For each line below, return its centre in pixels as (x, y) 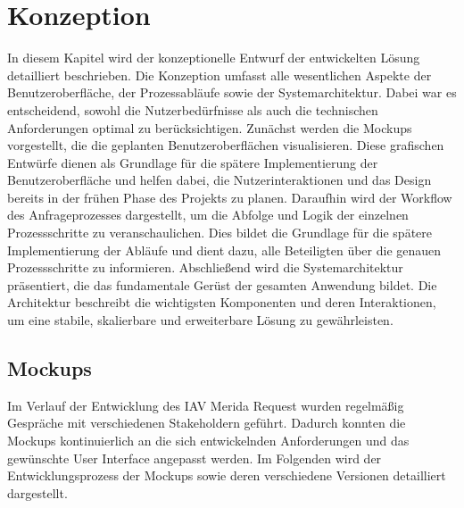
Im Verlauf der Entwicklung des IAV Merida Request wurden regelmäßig (206, 405)
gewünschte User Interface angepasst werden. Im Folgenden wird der (195, 458)
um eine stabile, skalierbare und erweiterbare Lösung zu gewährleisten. (200, 320)
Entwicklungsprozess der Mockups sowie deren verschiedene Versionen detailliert (227, 475)
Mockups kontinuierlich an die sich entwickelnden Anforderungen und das (208, 441)
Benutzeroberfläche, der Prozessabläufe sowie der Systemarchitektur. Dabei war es (232, 92)
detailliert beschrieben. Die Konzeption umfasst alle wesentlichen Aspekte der (220, 75)
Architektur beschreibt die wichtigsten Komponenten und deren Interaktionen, (222, 302)
